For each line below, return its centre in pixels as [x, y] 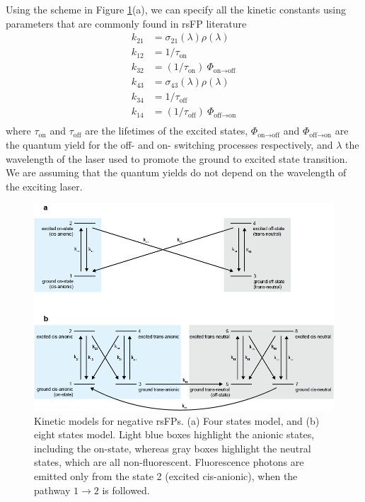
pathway [52, 490]
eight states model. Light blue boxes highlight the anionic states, [174, 434]
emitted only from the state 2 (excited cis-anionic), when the [166, 476]
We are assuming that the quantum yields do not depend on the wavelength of [176, 172]
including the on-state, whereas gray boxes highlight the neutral [173, 448]
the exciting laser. [44, 186]
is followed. [126, 490]
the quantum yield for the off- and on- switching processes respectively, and [169, 144]
